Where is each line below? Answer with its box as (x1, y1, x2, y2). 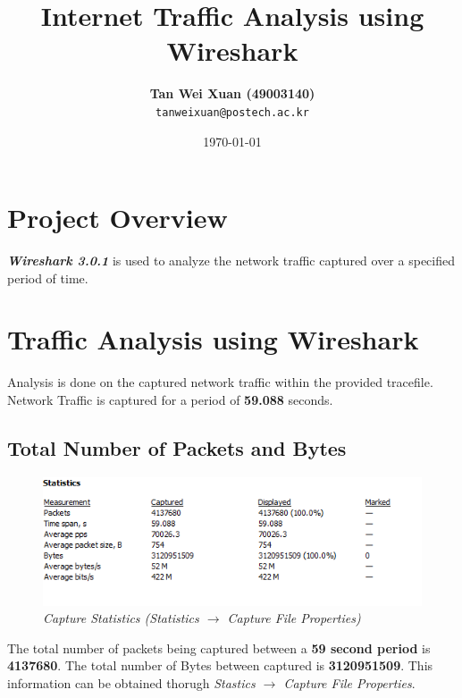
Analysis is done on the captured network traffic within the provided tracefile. (7, 373, 433, 391)
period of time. (7, 268, 88, 287)
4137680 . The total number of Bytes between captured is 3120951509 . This (7, 656, 433, 675)
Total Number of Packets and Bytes (7, 433, 347, 461)
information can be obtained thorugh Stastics (7, 673, 256, 692)
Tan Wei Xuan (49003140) (149, 84, 315, 103)
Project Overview (7, 199, 228, 236)
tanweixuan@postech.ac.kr (155, 105, 309, 119)
